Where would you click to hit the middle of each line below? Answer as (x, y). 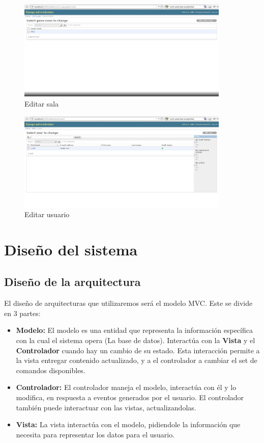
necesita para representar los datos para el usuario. (95, 434)
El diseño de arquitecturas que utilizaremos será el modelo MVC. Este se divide (128, 303)
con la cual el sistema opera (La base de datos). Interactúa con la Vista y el (136, 340)
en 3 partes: (22, 313)
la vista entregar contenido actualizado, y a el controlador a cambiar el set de (137, 360)
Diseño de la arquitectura (72, 282)
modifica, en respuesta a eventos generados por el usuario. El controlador (130, 397)
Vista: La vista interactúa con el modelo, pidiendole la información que (128, 424)
